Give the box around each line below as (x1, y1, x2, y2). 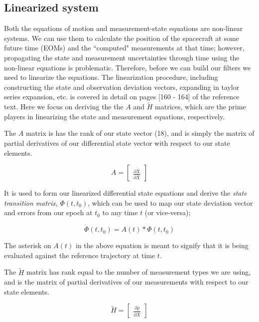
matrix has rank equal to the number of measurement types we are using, (26, 267, 251, 277)
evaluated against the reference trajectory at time (4, 250, 155, 260)
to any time (102, 207, 138, 218)
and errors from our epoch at (4, 207, 93, 218)
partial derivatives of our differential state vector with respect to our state (4, 137, 230, 148)
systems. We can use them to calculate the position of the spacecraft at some (4, 32, 239, 43)
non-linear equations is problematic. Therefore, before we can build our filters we (4, 62, 251, 72)
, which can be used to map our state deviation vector (88, 197, 253, 208)
